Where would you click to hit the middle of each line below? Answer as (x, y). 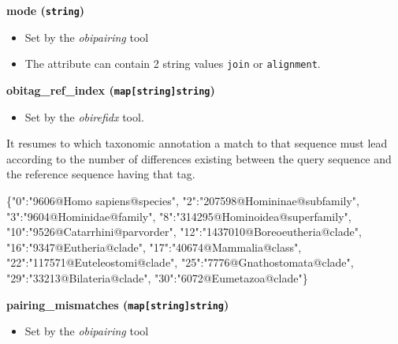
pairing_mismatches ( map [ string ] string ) (118, 304)
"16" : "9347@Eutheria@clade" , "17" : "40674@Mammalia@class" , (154, 247)
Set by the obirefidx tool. (84, 116)
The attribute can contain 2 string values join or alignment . (173, 64)
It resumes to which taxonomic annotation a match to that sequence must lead (197, 143)
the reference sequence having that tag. (101, 174)
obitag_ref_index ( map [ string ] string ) (111, 90)
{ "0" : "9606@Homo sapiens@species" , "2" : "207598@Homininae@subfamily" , (183, 200)
